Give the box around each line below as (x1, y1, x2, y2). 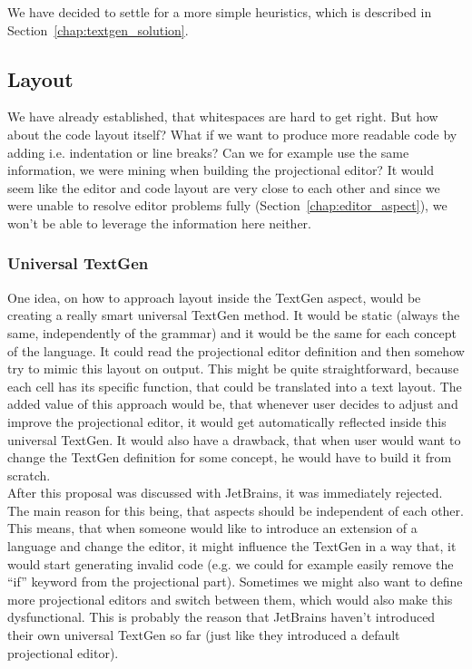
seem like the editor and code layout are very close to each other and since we (7, 178, 440, 197)
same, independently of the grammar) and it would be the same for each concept (7, 323, 457, 342)
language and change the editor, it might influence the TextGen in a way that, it (7, 537, 457, 556)
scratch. (7, 465, 51, 484)
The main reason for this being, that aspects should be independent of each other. (7, 500, 464, 519)
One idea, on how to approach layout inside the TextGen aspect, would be (7, 287, 421, 306)
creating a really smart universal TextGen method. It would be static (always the (7, 305, 460, 325)
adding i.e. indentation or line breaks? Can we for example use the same (7, 142, 409, 161)
